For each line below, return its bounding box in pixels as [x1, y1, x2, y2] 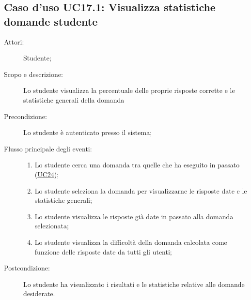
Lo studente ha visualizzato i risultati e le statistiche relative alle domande [23, 279, 245, 289]
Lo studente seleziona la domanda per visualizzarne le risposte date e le [34, 185, 247, 195]
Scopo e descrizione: [4, 69, 63, 79]
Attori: [4, 36, 24, 46]
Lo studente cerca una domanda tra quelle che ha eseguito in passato [34, 160, 240, 170]
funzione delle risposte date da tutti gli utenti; [34, 246, 172, 256]
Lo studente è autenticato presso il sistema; [23, 127, 152, 137]
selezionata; [34, 221, 69, 231]
